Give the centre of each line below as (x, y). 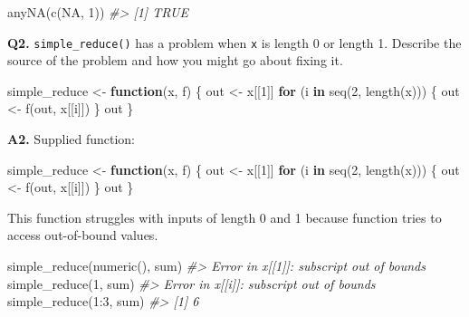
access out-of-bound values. (83, 235)
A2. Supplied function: (72, 139)
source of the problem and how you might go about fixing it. (175, 60)
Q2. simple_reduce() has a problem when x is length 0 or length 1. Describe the (234, 42)
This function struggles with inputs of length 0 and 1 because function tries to (225, 217)
